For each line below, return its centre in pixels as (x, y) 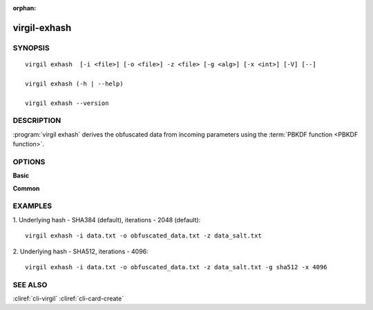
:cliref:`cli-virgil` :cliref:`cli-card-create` (68, 299)
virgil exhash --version (67, 103)
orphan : (25, 8)
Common (26, 188)
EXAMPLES (32, 206)
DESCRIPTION (37, 121)
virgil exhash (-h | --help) (74, 84)
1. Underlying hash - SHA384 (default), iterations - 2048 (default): (107, 220)
